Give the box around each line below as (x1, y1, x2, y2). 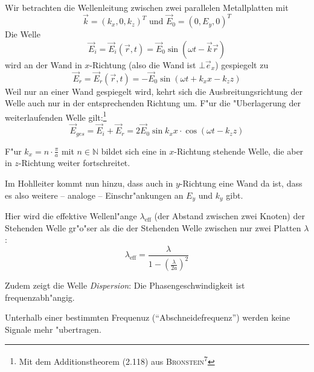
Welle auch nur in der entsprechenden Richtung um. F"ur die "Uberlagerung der (5, 97, 301, 109)
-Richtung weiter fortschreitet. (18, 156, 130, 169)
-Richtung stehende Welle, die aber (174, 144, 304, 157)
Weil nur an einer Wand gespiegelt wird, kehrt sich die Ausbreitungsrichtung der (5, 85, 303, 97)
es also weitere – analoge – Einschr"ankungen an (5, 188, 184, 201)
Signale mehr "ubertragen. (5, 323, 101, 336)
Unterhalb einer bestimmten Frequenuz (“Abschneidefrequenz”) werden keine (5, 311, 290, 324)
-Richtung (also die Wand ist (89, 58, 196, 71)
